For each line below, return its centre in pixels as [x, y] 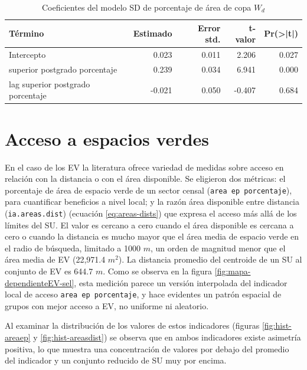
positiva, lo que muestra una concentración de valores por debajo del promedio [147, 348]
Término [27, 33]
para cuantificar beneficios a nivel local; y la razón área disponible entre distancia [152, 202]
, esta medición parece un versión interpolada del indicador [181, 282]
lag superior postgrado [50, 84]
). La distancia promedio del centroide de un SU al [210, 259]
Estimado [153, 33]
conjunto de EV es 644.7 [49, 271]
